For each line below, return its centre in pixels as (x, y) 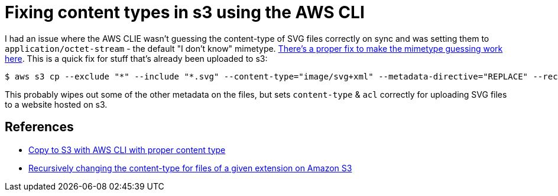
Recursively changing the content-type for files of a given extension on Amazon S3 (190, 168)
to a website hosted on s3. (56, 104)
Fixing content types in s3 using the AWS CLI (185, 12)
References (39, 127)
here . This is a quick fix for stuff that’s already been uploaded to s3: (136, 58)
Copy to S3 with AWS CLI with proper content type (127, 150)
